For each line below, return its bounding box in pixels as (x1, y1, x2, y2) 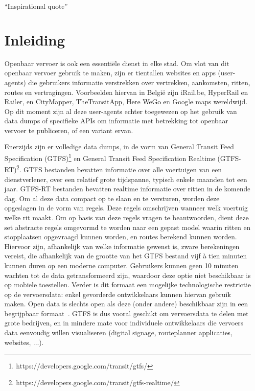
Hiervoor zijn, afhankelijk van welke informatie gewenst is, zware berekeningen (4, 241, 240, 251)
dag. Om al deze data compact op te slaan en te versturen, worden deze (4, 193, 220, 203)
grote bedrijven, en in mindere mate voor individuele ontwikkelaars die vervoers (4, 318, 244, 328)
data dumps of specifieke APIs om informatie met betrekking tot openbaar (4, 115, 229, 126)
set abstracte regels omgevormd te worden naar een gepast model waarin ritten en (4, 222, 251, 232)
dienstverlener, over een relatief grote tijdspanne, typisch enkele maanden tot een (4, 174, 247, 184)
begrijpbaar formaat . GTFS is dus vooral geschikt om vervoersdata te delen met (4, 308, 249, 318)
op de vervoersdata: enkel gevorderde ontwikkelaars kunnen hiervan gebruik (4, 289, 231, 299)
